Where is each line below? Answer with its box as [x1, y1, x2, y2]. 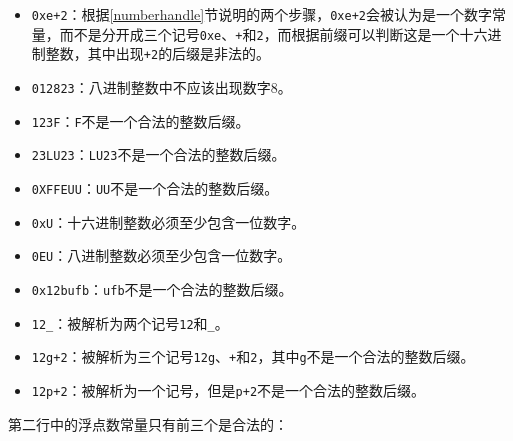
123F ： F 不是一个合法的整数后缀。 [31, 110, 250, 131]
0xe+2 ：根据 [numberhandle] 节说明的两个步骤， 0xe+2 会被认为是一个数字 [31, 4, 492, 24]
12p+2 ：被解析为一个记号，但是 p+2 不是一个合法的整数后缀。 [31, 379, 426, 400]
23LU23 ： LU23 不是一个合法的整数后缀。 [31, 144, 286, 165]
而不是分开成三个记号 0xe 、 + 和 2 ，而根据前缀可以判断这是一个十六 [59, 23, 488, 44]
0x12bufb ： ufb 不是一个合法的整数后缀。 [31, 278, 293, 299]
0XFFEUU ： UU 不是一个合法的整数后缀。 [31, 177, 279, 198]
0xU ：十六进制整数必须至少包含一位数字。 [31, 211, 306, 232]
